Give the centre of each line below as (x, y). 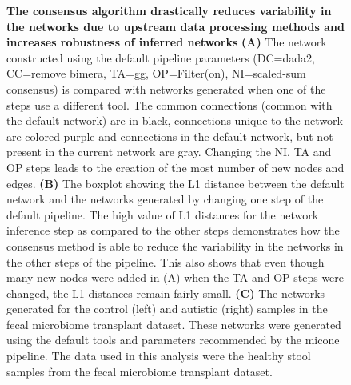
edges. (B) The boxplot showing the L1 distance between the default (175, 183)
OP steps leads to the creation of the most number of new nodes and (175, 167)
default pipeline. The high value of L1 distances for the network (163, 214)
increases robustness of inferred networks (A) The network (167, 42)
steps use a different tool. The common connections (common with (170, 104)
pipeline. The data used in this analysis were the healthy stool (159, 356)
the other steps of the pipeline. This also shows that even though (166, 261)
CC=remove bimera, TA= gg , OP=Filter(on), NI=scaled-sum (156, 73)
